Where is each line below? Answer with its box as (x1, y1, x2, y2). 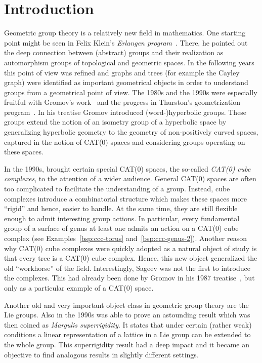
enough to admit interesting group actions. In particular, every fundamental (4, 213, 240, 223)
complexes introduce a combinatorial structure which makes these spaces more (4, 193, 247, 204)
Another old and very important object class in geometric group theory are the (4, 299, 249, 310)
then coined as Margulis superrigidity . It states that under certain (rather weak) (4, 319, 252, 330)
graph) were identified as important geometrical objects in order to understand (4, 77, 248, 88)
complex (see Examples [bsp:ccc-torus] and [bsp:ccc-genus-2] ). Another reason (4, 233, 247, 243)
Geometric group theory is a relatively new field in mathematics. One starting (4, 27, 246, 38)
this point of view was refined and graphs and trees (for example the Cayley (4, 67, 240, 77)
